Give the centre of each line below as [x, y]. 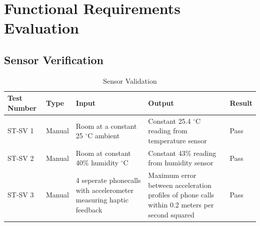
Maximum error [172, 175]
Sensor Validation [130, 80]
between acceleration [180, 185]
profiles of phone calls [181, 195]
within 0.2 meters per [181, 205]
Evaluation [41, 28]
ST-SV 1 [21, 131]
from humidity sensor [181, 163]
